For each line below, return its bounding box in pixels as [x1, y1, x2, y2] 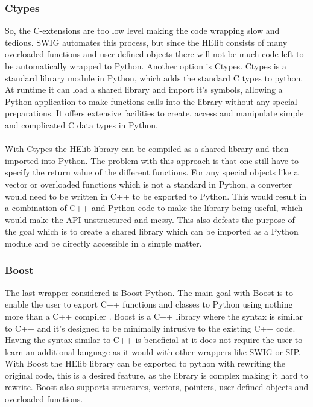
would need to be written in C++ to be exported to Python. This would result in [5, 189, 307, 202]
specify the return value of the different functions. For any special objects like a [5, 166, 299, 178]
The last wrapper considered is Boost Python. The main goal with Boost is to [5, 286, 293, 298]
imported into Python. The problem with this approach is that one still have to [5, 154, 299, 166]
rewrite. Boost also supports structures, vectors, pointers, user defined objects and [5, 380, 309, 393]
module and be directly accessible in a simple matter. [5, 236, 202, 249]
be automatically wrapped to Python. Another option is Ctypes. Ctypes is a [5, 60, 286, 72]
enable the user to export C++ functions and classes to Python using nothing [5, 298, 293, 311]
